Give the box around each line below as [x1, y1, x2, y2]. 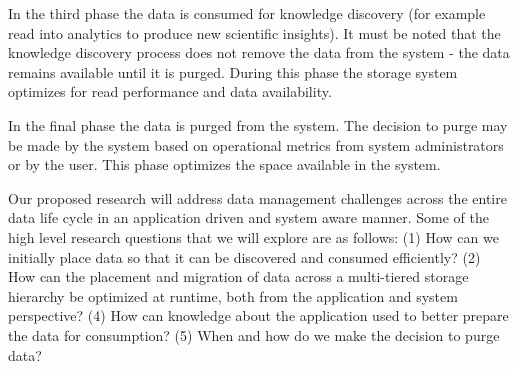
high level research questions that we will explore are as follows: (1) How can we [8, 226, 499, 247]
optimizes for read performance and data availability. [8, 81, 332, 102]
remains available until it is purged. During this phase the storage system [8, 61, 458, 82]
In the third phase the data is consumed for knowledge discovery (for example [8, 3, 486, 23]
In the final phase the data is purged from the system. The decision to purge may [8, 114, 508, 135]
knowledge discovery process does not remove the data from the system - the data [8, 42, 510, 63]
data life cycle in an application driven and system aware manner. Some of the [8, 207, 489, 228]
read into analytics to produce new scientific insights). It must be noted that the [8, 22, 501, 43]
